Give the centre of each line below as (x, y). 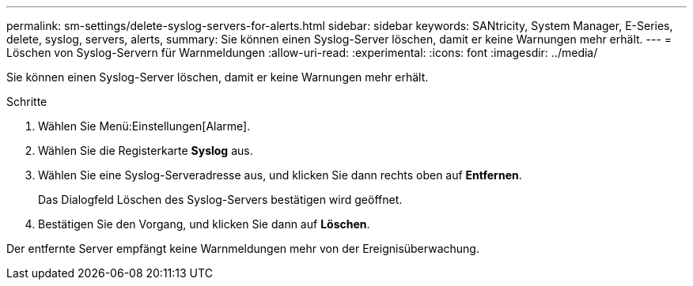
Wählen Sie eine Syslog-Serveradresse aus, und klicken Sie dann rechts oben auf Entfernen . (280, 175)
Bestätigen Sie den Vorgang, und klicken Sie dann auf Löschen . (204, 224)
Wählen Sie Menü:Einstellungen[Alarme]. (144, 126)
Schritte (27, 102)
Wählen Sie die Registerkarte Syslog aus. (146, 151)
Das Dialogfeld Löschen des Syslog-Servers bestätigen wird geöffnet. (220, 199)
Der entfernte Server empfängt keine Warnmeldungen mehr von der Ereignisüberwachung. (243, 248)
